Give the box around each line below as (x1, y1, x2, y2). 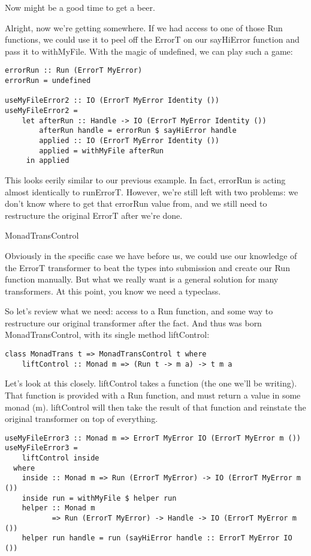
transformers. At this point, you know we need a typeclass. (5, 284, 221, 297)
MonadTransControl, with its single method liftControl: (5, 328, 210, 341)
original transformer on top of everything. (5, 412, 158, 425)
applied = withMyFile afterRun (39, 146, 164, 155)
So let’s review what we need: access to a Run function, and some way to (5, 305, 273, 317)
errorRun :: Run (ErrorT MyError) (5, 66, 143, 75)
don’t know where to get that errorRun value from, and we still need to (5, 197, 267, 210)
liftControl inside (22, 454, 99, 463)
